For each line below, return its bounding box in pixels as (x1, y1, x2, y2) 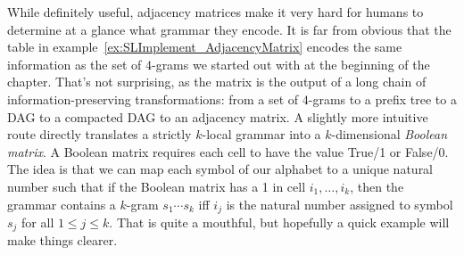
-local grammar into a (202, 125, 321, 144)
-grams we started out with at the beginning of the (151, 54, 430, 73)
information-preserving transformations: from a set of (7, 89, 299, 108)
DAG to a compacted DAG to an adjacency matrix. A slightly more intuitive (7, 107, 428, 126)
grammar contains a (7, 194, 116, 213)
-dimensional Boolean (331, 125, 448, 144)
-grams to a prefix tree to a (308, 89, 457, 108)
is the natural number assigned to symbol (226, 194, 453, 213)
